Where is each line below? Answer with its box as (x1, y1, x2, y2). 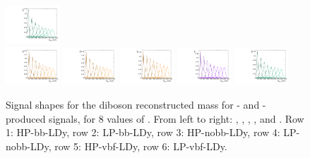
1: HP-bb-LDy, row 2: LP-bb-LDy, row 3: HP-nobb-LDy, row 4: (6, 125, 280, 140)
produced (6, 111, 46, 126)
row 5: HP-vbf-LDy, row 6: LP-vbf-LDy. (54, 138, 227, 153)
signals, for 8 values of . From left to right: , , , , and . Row (49, 111, 304, 126)
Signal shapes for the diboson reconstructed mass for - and (6, 97, 260, 112)
